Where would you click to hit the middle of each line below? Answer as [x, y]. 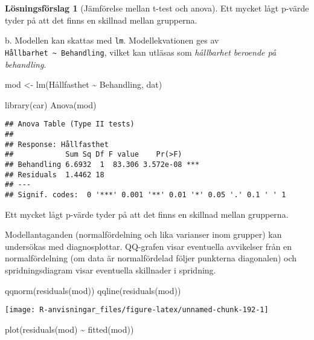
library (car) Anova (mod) [51, 104]
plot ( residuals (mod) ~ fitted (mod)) [69, 329]
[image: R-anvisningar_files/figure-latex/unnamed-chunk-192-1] [137, 310]
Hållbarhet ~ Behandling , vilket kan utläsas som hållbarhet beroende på [141, 52]
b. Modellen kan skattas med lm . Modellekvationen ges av [112, 40]
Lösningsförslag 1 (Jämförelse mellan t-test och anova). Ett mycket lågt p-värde [157, 8]
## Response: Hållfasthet [57, 144]
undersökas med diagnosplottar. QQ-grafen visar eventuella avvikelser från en [149, 246]
